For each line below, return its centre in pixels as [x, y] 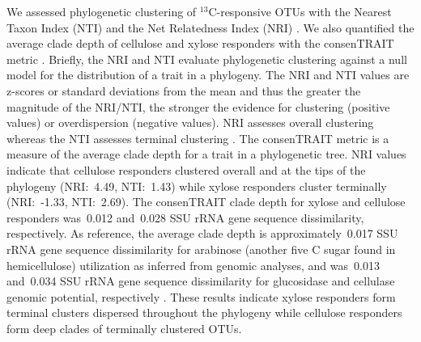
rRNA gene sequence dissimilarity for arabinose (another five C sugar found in [201, 249]
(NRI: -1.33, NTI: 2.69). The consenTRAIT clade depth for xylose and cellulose [206, 202]
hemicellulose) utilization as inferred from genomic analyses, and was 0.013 [193, 265]
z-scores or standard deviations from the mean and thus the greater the [184, 90]
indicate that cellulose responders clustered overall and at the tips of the [186, 169]
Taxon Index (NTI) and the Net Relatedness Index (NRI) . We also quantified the [210, 27]
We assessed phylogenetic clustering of [102, 11]
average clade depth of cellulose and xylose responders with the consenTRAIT [200, 43]
